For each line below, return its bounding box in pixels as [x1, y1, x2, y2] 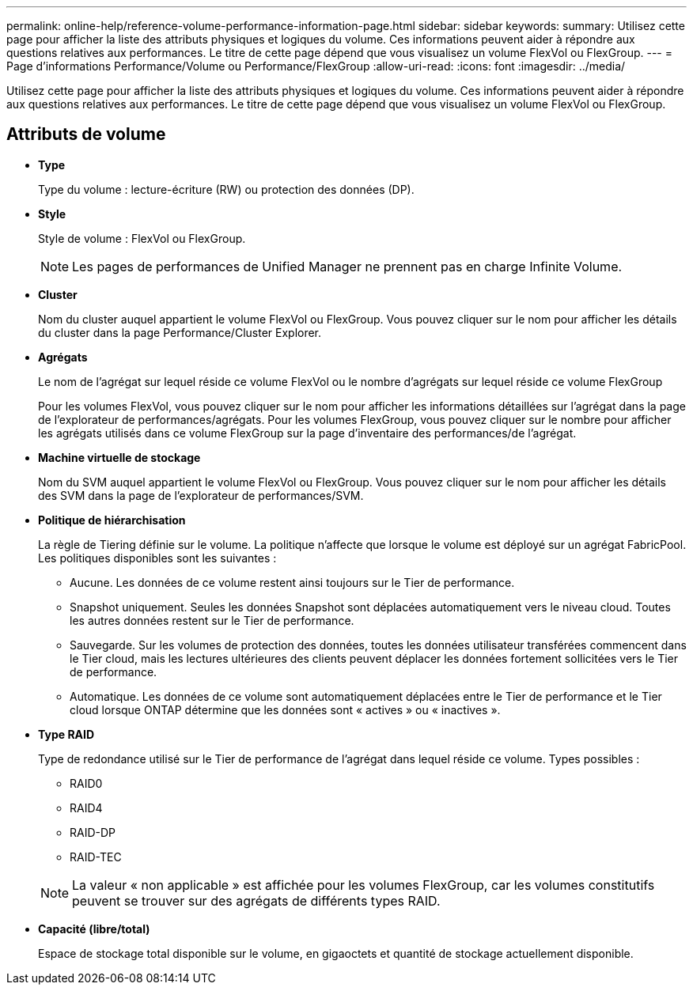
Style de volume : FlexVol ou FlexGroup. [38, 231, 246, 245]
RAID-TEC [70, 849, 122, 864]
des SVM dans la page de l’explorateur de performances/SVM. [38, 488, 364, 502]
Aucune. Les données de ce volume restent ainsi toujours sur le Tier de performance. [70, 575, 515, 589]
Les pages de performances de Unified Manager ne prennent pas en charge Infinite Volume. [72, 258, 623, 274]
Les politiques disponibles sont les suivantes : [38, 550, 277, 565]
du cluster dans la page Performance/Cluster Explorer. [38, 325, 322, 339]
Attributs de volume [6, 124, 166, 145]
